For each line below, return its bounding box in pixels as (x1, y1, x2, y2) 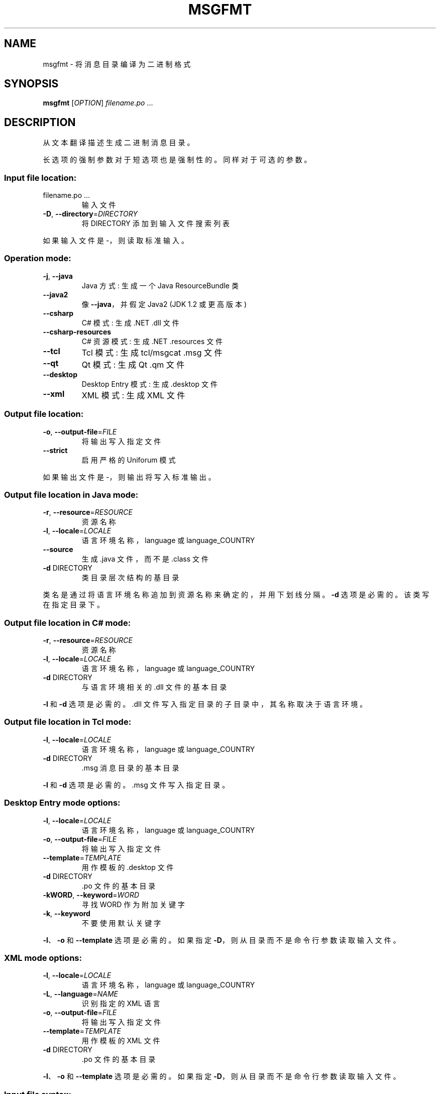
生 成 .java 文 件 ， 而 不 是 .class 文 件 (81, 555, 208, 564)
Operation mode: (4, 253, 71, 264)
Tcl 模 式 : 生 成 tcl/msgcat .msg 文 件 (81, 347, 223, 358)
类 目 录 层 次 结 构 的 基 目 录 (81, 573, 179, 582)
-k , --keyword (43, 909, 90, 918)
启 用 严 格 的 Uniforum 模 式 (81, 455, 176, 464)
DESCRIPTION (4, 116, 76, 129)
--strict (43, 446, 68, 455)
